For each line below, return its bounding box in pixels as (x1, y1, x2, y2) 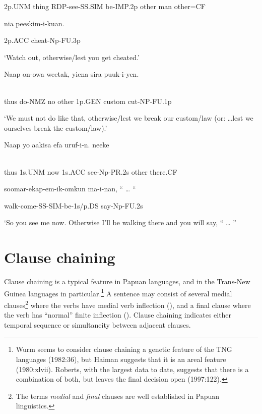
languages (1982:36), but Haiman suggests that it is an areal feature (16, 353, 226, 364)
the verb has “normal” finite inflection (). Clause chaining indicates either (4, 309, 232, 320)
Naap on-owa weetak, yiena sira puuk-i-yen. (4, 69, 139, 79)
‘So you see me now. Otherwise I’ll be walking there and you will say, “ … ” (4, 217, 236, 228)
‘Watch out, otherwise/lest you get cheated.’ (4, 51, 140, 62)
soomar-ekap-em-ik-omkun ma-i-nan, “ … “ (4, 183, 136, 194)
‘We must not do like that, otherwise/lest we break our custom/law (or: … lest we (4, 113, 253, 123)
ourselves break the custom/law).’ (4, 122, 107, 133)
